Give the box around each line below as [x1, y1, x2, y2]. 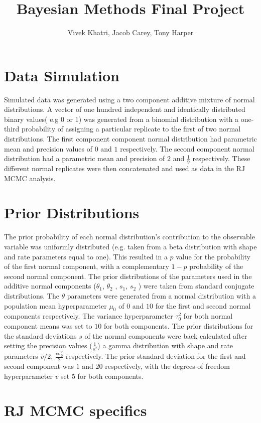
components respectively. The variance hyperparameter [4, 311, 173, 321]
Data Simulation [4, 65, 119, 85]
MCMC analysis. [4, 173, 56, 183]
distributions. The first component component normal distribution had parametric [4, 133, 257, 144]
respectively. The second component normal [120, 143, 254, 154]
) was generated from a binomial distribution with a [78, 113, 239, 124]
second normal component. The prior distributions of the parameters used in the [4, 270, 252, 281]
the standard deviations [4, 330, 77, 341]
